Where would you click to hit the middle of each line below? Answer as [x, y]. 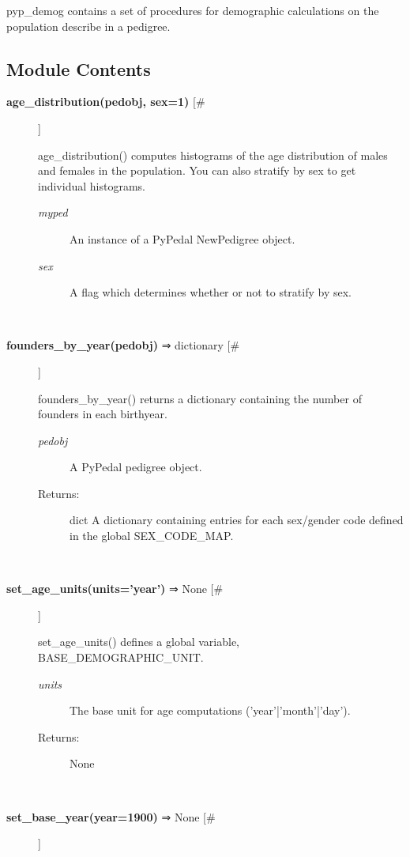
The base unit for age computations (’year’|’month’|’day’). [210, 710]
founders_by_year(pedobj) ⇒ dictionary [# [123, 345]
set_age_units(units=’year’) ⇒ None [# [115, 589]
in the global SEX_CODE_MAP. [152, 536]
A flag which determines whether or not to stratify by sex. [211, 292]
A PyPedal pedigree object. [136, 467]
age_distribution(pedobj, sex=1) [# [106, 102]
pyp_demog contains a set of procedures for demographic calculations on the [193, 10]
